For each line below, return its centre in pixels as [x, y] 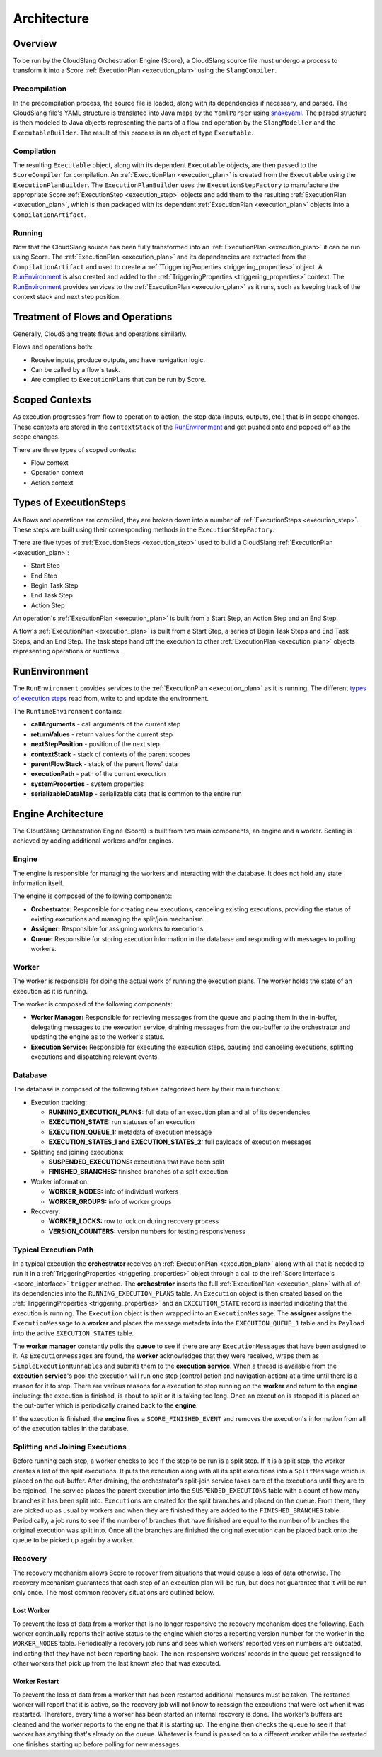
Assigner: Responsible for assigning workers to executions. [118, 929]
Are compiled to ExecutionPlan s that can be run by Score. [118, 380]
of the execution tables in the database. [71, 1429]
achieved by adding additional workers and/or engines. [93, 841]
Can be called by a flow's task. [75, 370]
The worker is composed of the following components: [93, 1004]
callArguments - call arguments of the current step [106, 724]
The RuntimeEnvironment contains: [68, 711]
